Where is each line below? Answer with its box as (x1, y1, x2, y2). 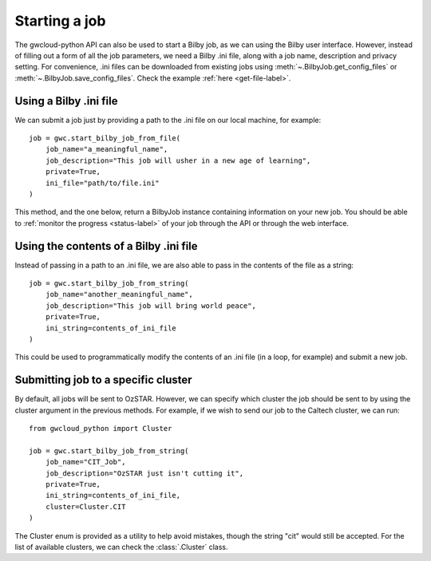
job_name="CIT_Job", (45, 457, 126, 467)
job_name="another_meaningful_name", (45, 290, 193, 299)
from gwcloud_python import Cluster (29, 424, 172, 433)
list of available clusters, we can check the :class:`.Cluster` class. (14, 542, 228, 551)
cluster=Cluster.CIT (45, 502, 126, 511)
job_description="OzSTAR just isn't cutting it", (45, 468, 243, 478)
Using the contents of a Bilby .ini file (14, 239, 199, 253)
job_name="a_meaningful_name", (45, 144, 168, 154)
